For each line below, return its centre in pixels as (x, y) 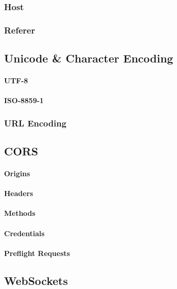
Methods (20, 213)
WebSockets (36, 280)
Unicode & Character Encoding (89, 58)
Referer (20, 30)
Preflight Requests (37, 253)
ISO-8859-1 (24, 100)
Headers (19, 193)
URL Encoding (35, 123)
